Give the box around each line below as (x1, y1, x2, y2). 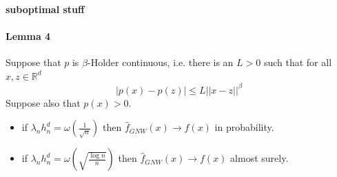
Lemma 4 (6, 28, 51, 43)
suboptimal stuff (6, 1, 85, 16)
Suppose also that (6, 95, 81, 110)
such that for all (263, 54, 332, 69)
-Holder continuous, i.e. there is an (87, 54, 234, 69)
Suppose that (6, 54, 61, 69)
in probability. (214, 120, 274, 134)
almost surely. (230, 151, 289, 165)
